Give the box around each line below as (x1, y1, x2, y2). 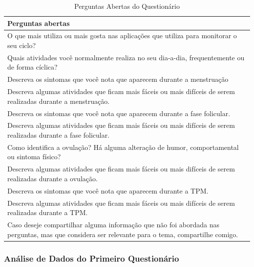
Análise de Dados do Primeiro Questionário (4, 252, 179, 264)
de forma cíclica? (7, 62, 58, 72)
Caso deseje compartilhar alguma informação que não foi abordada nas (7, 219, 220, 230)
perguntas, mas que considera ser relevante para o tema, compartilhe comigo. (7, 229, 238, 239)
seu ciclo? (7, 40, 36, 50)
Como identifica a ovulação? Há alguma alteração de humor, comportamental (7, 142, 239, 152)
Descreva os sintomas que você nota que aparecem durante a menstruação (7, 74, 229, 84)
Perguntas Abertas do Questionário (74, 1, 180, 11)
